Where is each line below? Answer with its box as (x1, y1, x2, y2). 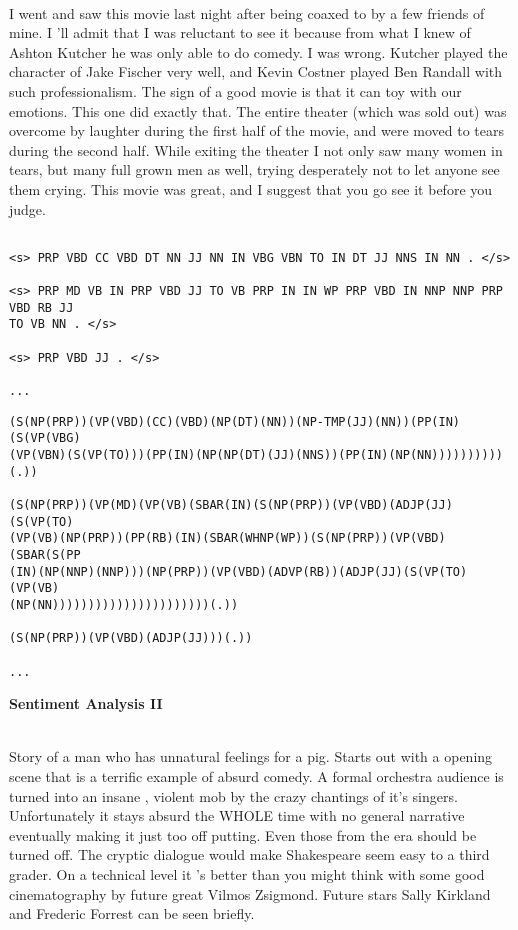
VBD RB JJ (9, 300, 74, 315)
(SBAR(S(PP (9, 547, 81, 562)
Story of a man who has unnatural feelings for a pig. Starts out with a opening (9, 746, 493, 767)
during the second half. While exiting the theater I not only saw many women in (9, 139, 503, 160)
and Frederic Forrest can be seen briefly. (9, 903, 255, 924)
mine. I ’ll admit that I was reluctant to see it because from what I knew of (9, 22, 471, 43)
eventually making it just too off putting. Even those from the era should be (9, 824, 477, 845)
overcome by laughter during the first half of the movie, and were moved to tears (9, 120, 505, 141)
